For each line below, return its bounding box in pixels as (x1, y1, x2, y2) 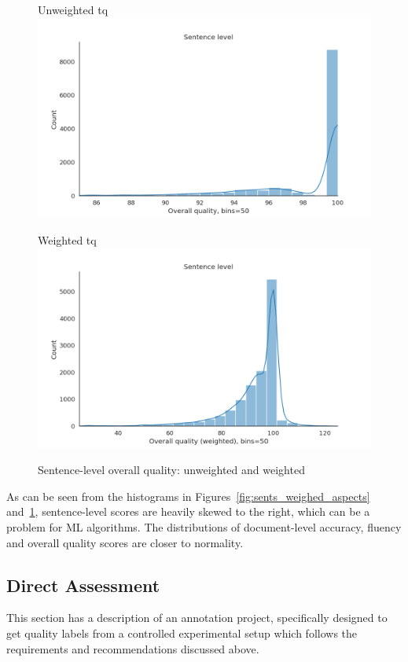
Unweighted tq (38, 2, 108, 17)
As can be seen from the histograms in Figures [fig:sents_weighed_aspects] (6, 487, 370, 504)
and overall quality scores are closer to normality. (6, 534, 244, 550)
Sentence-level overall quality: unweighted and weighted (38, 462, 305, 478)
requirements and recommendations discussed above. (6, 640, 259, 656)
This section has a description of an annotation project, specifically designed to (6, 609, 388, 626)
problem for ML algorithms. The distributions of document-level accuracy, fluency (6, 518, 402, 535)
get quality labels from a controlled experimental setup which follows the (6, 624, 358, 641)
